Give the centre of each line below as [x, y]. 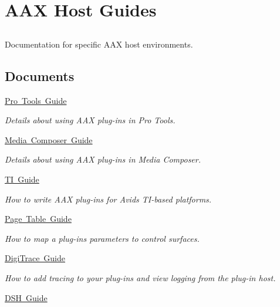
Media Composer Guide [49, 139]
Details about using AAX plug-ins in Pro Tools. [90, 120]
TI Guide [22, 179]
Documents [40, 75]
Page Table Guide [38, 219]
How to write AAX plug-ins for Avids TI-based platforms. [108, 199]
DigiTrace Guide [35, 258]
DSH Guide [26, 297]
